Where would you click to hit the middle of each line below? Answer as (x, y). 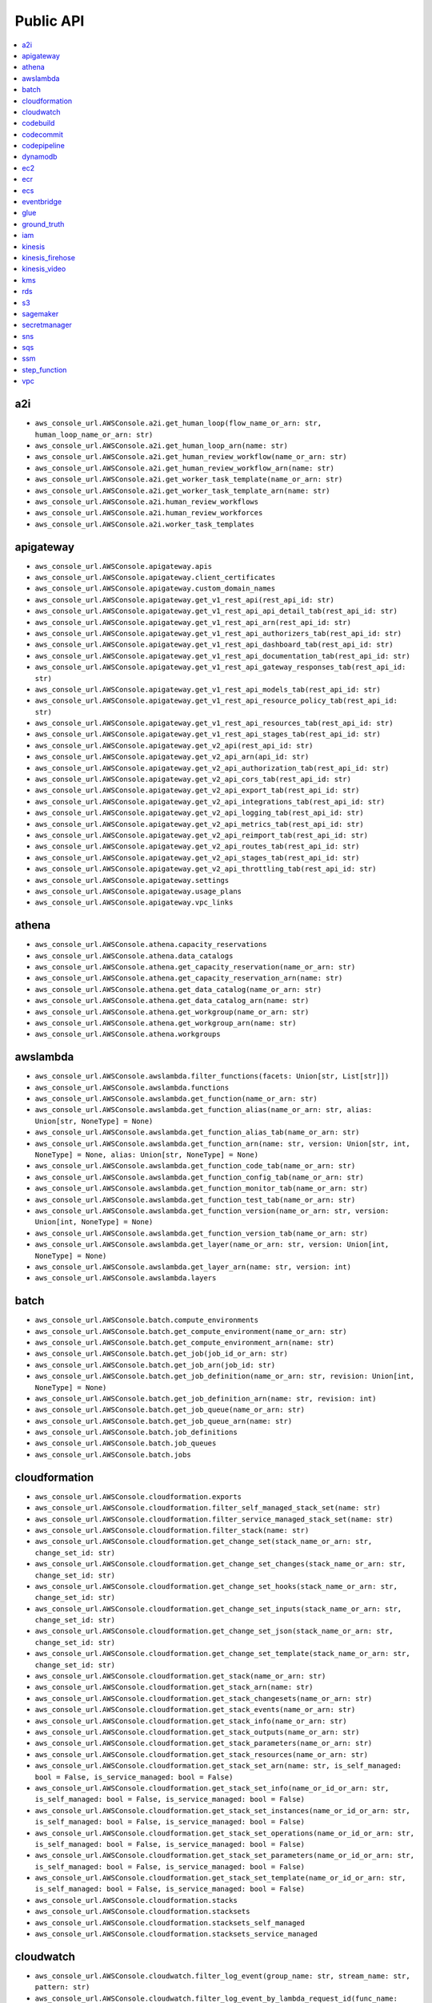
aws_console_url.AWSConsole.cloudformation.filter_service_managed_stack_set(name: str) (214, 1519)
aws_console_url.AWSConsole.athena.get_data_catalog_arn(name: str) (172, 1001)
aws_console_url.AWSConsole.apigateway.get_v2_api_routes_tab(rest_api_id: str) (197, 846)
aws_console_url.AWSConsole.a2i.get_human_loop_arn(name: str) (161, 445)
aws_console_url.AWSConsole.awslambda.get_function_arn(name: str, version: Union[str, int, (223, 1143)
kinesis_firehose (49, 257)
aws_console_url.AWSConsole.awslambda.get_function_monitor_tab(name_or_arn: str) (201, 1189)
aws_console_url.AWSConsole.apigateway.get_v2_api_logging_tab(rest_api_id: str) (199, 813)
